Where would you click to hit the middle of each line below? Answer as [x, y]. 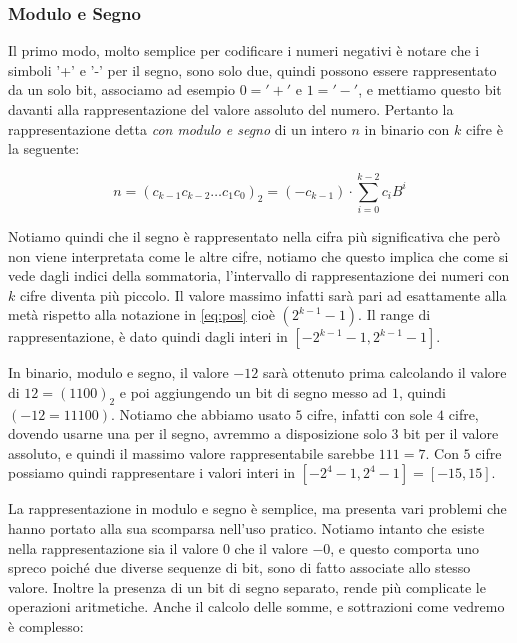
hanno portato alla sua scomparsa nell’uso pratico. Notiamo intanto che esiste [246, 528]
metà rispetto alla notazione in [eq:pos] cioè [141, 314]
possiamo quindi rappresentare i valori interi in [152, 472]
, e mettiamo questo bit [430, 89]
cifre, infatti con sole [370, 413]
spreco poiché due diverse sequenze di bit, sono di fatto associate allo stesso [239, 567]
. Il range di [394, 314]
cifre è [484, 128]
